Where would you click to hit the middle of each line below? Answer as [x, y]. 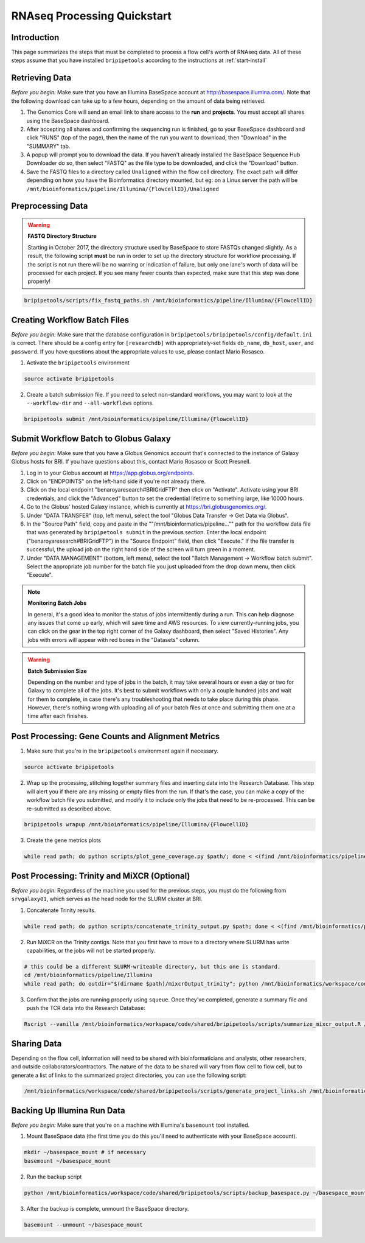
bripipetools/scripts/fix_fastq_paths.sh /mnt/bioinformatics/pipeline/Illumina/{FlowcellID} [169, 301]
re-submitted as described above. [69, 809]
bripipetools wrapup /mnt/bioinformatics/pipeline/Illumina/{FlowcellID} [136, 825]
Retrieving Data [41, 78]
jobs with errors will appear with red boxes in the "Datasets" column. [114, 639]
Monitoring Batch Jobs [57, 603]
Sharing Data [36, 1043]
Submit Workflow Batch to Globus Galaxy [91, 438]
